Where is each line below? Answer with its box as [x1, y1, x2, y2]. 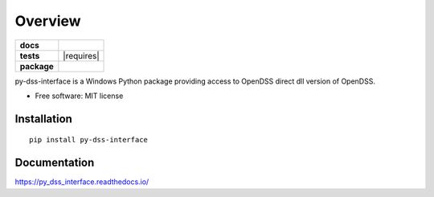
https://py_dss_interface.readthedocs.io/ [14, 177, 149, 187]
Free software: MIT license [35, 91, 124, 101]
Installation [14, 112, 72, 125]
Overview [14, 12, 81, 30]
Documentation [14, 156, 95, 170]
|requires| [63, 50, 100, 61]
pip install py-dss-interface [29, 135, 149, 145]
